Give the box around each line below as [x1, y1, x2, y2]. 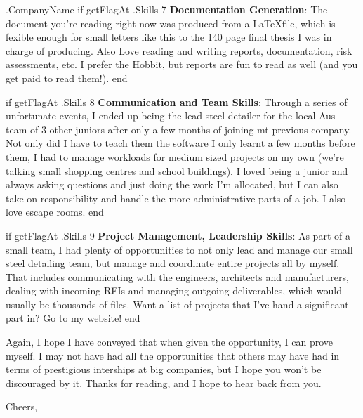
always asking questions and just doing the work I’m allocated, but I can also [6, 177, 338, 192]
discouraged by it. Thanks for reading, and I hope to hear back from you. [6, 375, 322, 390]
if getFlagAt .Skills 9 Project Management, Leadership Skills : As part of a [6, 228, 350, 242]
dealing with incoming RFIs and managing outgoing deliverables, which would [6, 283, 342, 298]
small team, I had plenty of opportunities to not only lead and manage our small [6, 242, 353, 256]
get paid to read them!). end [6, 70, 128, 85]
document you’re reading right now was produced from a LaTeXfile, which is [6, 15, 336, 30]
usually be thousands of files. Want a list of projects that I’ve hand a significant [6, 296, 349, 311]
